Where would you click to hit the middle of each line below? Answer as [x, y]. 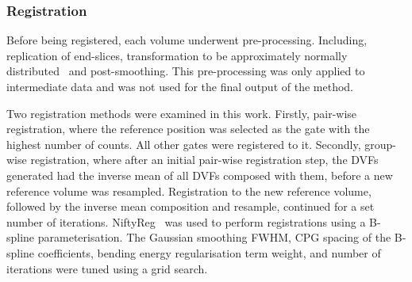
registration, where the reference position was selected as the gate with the [188, 129]
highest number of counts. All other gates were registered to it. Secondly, [184, 144]
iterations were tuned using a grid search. [107, 268]
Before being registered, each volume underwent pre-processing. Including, [187, 40]
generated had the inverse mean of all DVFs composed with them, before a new [200, 175]
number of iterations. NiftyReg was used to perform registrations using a [186, 221]
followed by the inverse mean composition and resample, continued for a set [191, 206]
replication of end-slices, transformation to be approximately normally [177, 55]
